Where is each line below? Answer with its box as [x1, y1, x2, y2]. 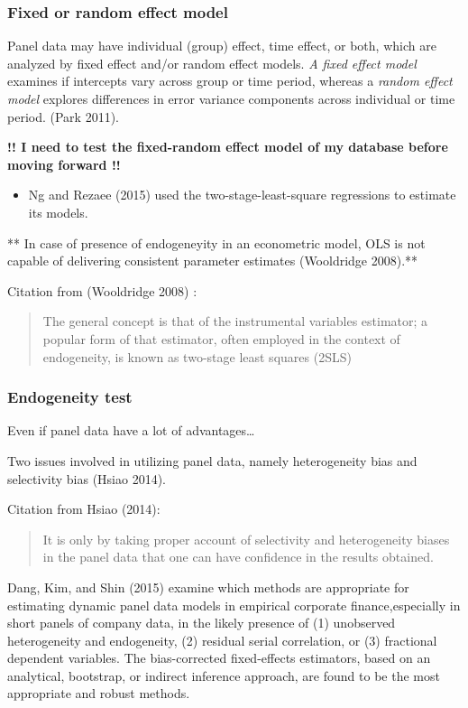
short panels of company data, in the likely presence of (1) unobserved [7, 613, 396, 632]
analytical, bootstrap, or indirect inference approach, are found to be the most [7, 666, 440, 685]
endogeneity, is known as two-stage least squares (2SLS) [42, 347, 352, 366]
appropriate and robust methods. [7, 684, 190, 703]
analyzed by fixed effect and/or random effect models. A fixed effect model [7, 53, 417, 72]
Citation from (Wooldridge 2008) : [7, 281, 197, 300]
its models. [28, 202, 88, 221]
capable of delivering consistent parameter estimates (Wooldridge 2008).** [7, 251, 418, 270]
